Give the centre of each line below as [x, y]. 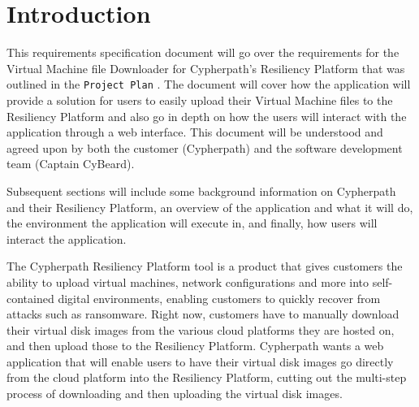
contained [30, 298]
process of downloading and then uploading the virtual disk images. [175, 394]
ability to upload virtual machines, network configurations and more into [188, 281]
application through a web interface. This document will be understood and [195, 132]
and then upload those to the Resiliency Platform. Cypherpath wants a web [195, 346]
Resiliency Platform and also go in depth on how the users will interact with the [207, 116]
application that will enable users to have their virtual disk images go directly [200, 361]
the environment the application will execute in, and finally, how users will [192, 223]
